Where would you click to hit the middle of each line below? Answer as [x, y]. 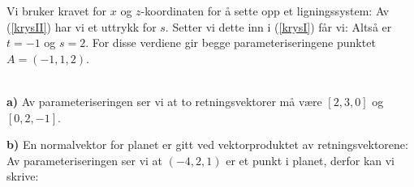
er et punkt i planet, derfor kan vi [310, 160]
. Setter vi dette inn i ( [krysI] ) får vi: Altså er [278, 26]
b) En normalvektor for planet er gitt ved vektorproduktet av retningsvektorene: [207, 144]
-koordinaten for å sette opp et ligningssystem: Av [265, 11]
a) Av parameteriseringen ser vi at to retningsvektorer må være [164, 101]
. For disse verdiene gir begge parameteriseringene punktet [231, 42]
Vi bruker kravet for [57, 11]
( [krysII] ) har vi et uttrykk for [82, 26]
